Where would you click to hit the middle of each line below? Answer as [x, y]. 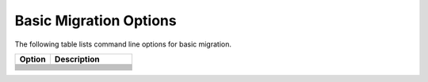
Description [77, 59]
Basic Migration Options [96, 20]
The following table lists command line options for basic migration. [123, 44]
